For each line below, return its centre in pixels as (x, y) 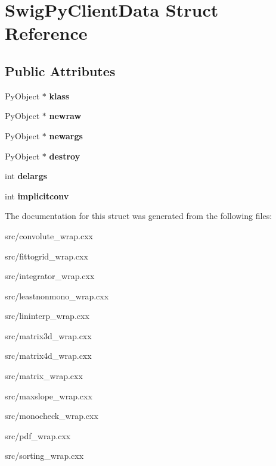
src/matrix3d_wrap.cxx (48, 335)
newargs (66, 135)
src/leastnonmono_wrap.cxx (57, 295)
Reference (46, 33)
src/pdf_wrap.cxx (38, 435)
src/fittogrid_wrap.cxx (46, 256)
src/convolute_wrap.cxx (49, 235)
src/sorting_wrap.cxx (44, 456)
